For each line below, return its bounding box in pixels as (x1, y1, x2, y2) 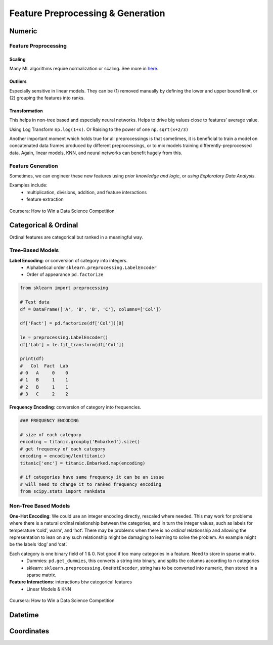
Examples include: (9, 182, 48, 188)
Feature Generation (9, 162, 58, 169)
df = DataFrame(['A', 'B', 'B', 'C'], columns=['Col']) (20, 306, 162, 312)
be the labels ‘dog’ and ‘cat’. (9, 541, 68, 547)
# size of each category (20, 432, 82, 437)
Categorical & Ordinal (9, 221, 78, 229)
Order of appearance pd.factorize (26, 271, 104, 278)
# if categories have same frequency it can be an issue (20, 474, 164, 480)
